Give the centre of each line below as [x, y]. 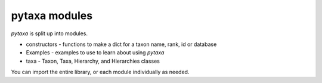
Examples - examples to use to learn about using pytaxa [95, 53]
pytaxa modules [52, 16]
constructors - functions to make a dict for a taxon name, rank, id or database [121, 44]
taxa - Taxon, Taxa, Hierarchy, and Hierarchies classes [93, 61]
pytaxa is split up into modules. [49, 33]
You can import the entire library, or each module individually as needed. [100, 72]
